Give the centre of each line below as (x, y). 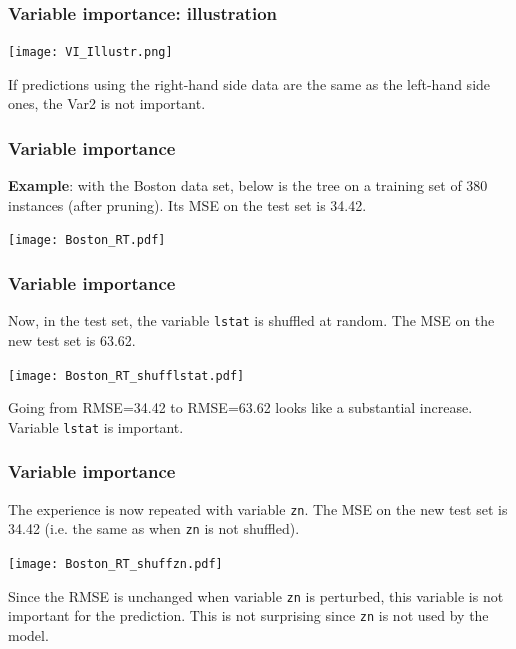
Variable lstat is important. (96, 426)
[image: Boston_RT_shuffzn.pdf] (115, 564)
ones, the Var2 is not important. (107, 103)
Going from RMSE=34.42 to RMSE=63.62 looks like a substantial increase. (240, 407)
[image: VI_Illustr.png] (90, 52)
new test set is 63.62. (72, 340)
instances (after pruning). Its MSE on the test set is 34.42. (187, 204)
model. (28, 635)
